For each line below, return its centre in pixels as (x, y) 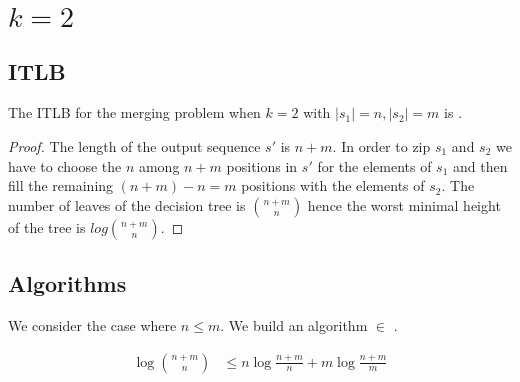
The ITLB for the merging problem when (134, 112)
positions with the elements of (333, 185)
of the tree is (47, 226)
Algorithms (67, 283)
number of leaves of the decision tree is (127, 204)
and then (480, 165)
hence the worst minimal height (404, 204)
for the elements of (374, 165)
